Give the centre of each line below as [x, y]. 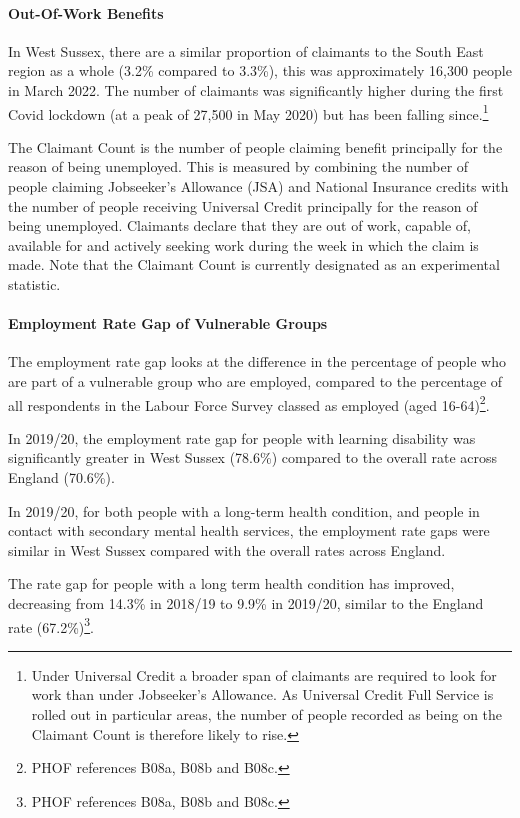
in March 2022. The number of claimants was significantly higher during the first [256, 89]
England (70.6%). [61, 477]
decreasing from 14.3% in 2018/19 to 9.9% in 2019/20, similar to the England [246, 602]
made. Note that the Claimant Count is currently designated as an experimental [254, 264]
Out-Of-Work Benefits [86, 12]
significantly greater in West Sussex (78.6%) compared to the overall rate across [253, 457]
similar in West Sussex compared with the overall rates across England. [227, 549]
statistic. [34, 283]
